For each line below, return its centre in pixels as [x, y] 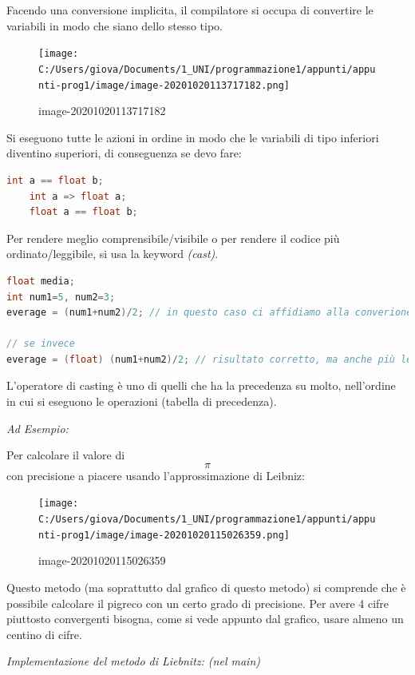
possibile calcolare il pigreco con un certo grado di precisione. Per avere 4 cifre [198, 603]
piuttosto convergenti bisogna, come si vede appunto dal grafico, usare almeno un [205, 619]
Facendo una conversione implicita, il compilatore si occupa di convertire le [190, 10]
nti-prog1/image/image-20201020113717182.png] [164, 85]
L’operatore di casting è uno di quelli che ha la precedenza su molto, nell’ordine [201, 385]
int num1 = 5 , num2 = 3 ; [61, 297]
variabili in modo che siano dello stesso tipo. [115, 25]
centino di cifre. [44, 634]
